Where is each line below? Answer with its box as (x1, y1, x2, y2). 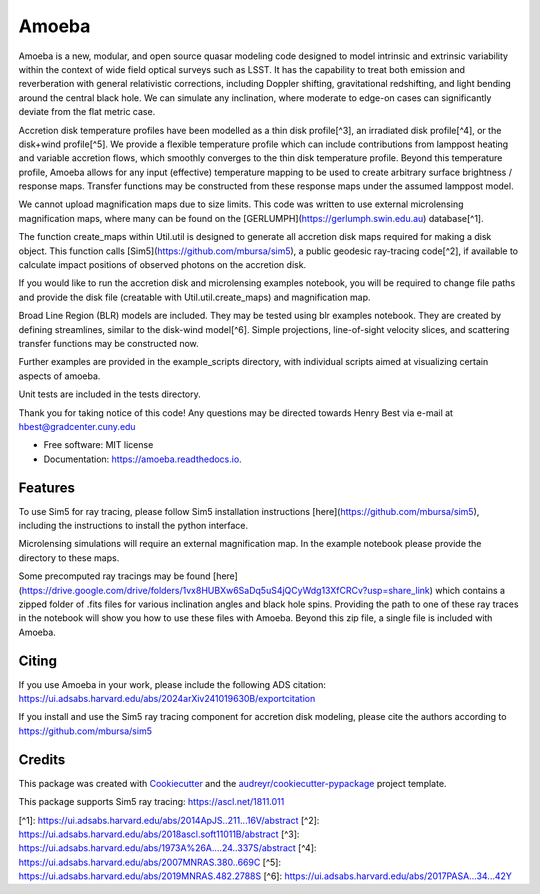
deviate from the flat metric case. (18, 106, 156, 118)
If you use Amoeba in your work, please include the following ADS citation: (18, 678, 327, 690)
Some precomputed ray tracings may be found (18, 570, 211, 582)
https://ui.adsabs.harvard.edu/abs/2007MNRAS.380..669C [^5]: (18, 856, 282, 868)
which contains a (435, 584, 505, 596)
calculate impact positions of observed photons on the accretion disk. (18, 259, 307, 271)
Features (18, 479, 75, 496)
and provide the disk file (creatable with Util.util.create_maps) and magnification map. (18, 291, 371, 303)
